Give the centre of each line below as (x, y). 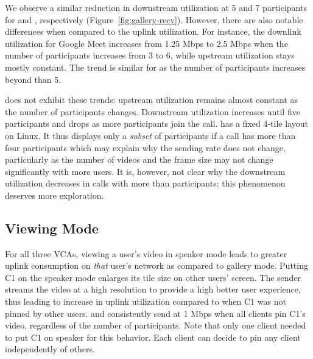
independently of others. (50, 349)
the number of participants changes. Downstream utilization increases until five (153, 111)
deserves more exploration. (55, 195)
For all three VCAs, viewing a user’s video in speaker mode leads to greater (146, 253)
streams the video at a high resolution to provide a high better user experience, (153, 289)
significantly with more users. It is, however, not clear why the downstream (145, 171)
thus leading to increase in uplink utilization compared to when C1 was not (146, 301)
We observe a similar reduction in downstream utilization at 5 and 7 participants (156, 7)
